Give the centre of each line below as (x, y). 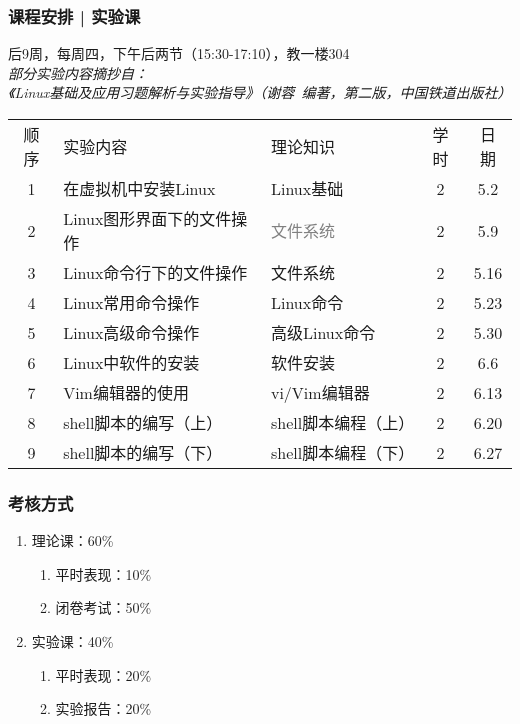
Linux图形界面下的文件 (147, 218)
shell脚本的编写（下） (143, 452)
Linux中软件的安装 (131, 362)
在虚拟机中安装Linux (139, 188)
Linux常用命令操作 (131, 302)
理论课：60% (72, 540)
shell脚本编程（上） (342, 422)
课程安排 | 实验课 (74, 15)
